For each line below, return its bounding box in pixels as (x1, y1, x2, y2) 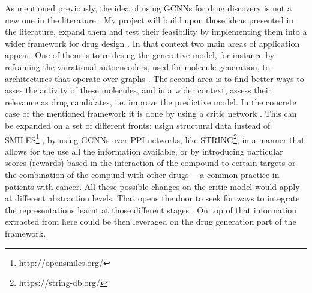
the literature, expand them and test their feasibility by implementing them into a (5, 25, 307, 38)
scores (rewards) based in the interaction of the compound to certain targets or (5, 156, 296, 169)
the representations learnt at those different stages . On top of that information (5, 203, 296, 216)
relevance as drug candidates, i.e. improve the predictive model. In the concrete (5, 95, 296, 108)
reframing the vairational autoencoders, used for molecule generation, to (5, 60, 270, 73)
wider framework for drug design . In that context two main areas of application (5, 37, 300, 49)
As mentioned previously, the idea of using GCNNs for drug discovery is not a (5, 2, 292, 14)
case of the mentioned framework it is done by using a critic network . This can (5, 107, 297, 120)
